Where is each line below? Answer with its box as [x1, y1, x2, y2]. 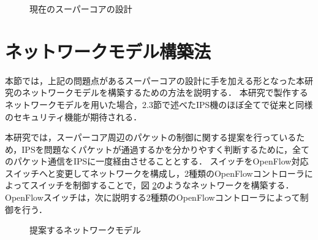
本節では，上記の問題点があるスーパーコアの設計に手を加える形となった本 [5, 74, 305, 87]
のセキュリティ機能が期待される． [5, 110, 142, 123]
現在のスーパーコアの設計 [29, 2, 132, 15]
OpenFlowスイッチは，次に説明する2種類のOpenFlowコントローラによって [5, 191, 300, 204]
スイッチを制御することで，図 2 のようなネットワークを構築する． [29, 179, 294, 192]
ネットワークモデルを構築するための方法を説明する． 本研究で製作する [21, 86, 308, 99]
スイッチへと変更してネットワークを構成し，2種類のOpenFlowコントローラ [5, 166, 305, 179]
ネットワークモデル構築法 [5, 38, 211, 63]
